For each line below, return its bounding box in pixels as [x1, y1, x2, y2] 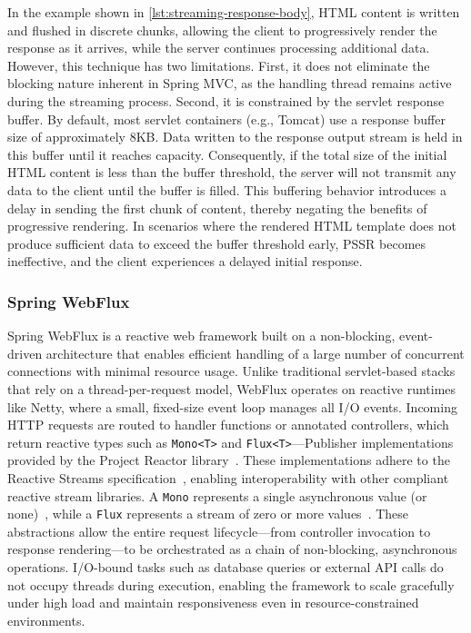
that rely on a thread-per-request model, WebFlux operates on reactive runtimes [7, 379, 456, 398]
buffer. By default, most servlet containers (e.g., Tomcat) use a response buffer [7, 109, 446, 128]
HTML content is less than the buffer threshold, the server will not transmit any [7, 163, 456, 182]
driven [7, 343, 43, 362]
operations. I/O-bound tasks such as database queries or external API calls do [7, 558, 444, 577]
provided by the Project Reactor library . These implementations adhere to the [7, 450, 450, 470]
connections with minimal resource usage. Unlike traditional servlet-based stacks [7, 361, 456, 381]
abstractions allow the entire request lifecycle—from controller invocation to [7, 521, 431, 540]
